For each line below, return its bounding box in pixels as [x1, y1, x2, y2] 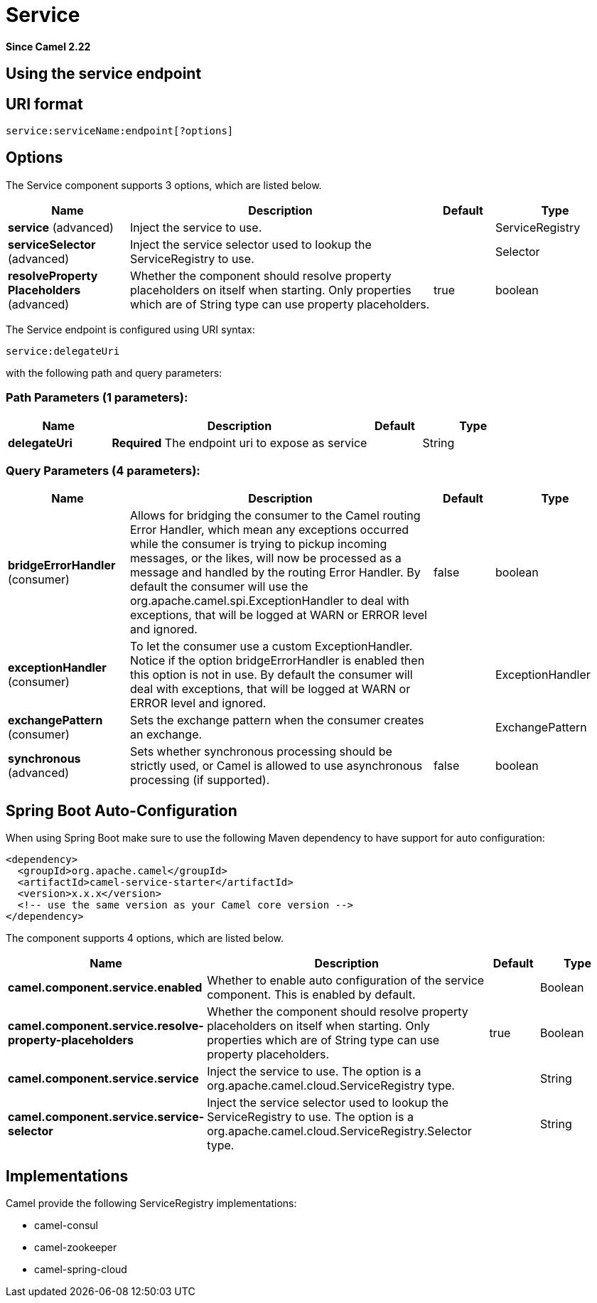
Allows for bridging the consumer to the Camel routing [130, 508, 421, 523]
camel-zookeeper [34, 1241, 117, 1254]
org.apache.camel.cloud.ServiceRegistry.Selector [207, 1124, 472, 1139]
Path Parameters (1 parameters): [6, 390, 188, 405]
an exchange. [130, 727, 203, 742]
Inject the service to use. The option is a [207, 1064, 421, 1079]
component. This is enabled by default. [207, 987, 416, 1002]
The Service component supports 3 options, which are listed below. [6, 178, 322, 191]
